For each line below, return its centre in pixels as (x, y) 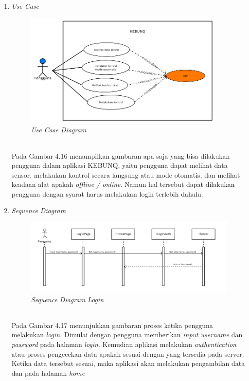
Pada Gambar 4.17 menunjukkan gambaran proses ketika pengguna (112, 325)
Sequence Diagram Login (67, 299)
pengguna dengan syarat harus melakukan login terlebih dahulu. (107, 193)
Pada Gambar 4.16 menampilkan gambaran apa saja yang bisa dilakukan (121, 155)
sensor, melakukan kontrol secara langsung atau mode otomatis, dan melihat (126, 174)
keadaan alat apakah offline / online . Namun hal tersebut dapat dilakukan (123, 184)
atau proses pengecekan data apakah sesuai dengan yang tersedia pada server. (128, 354)
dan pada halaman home (48, 372)
